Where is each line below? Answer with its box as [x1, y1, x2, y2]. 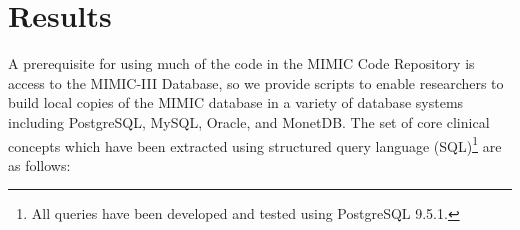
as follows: [8, 154, 71, 175]
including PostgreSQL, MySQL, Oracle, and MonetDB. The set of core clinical [8, 111, 490, 132]
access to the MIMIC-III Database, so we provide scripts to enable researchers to [8, 72, 504, 93]
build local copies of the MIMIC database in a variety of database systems [8, 92, 464, 113]
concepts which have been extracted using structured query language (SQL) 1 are [8, 132, 502, 156]
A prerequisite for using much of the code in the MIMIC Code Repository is [8, 53, 475, 74]
